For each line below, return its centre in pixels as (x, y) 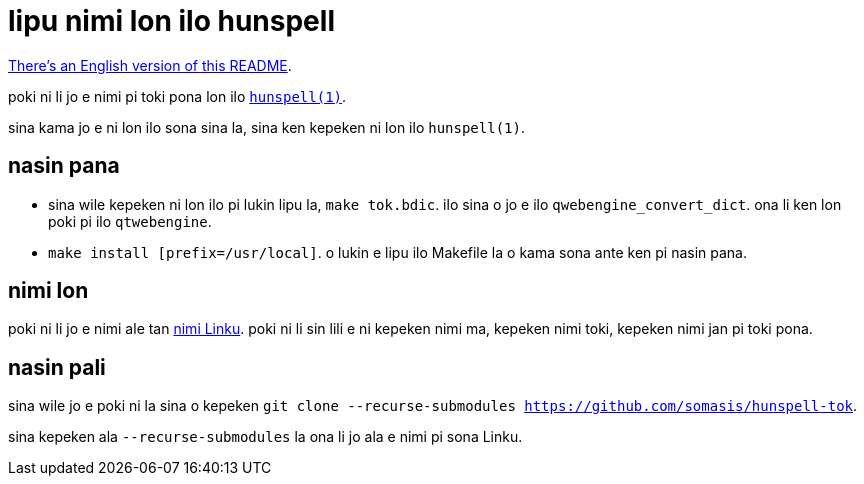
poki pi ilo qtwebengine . (130, 221)
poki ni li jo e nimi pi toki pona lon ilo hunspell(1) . (177, 96)
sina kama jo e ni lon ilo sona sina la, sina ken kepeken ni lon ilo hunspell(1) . (266, 127)
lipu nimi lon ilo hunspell (171, 21)
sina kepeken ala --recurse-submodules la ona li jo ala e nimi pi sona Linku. (265, 437)
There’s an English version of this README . (150, 65)
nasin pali (57, 367)
